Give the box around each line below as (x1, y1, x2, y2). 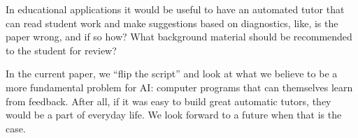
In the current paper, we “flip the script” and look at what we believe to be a (6, 66, 338, 81)
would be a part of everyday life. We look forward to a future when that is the (6, 107, 342, 122)
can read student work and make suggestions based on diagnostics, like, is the (6, 15, 338, 30)
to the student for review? (6, 43, 117, 57)
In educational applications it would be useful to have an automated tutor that (6, 2, 345, 16)
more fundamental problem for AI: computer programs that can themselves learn (6, 79, 353, 94)
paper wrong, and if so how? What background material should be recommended (6, 29, 352, 44)
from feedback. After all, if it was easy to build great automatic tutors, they (6, 93, 331, 108)
